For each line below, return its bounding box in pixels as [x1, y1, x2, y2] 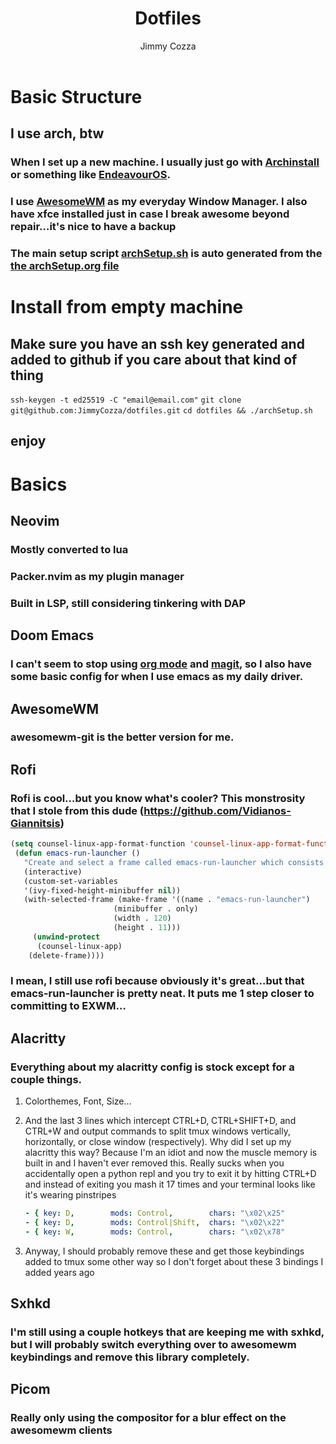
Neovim [10, 513, 60, 530]
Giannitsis [10, 816, 61, 830]
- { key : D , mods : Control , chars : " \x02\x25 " [24, 1208, 286, 1219]
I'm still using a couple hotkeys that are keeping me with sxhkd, [10, 1325, 325, 1339]
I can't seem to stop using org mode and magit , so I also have [10, 657, 313, 671]
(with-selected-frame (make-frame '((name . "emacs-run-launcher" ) [23, 895, 311, 905]
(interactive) [23, 867, 83, 877]
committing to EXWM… [10, 999, 127, 1013]
